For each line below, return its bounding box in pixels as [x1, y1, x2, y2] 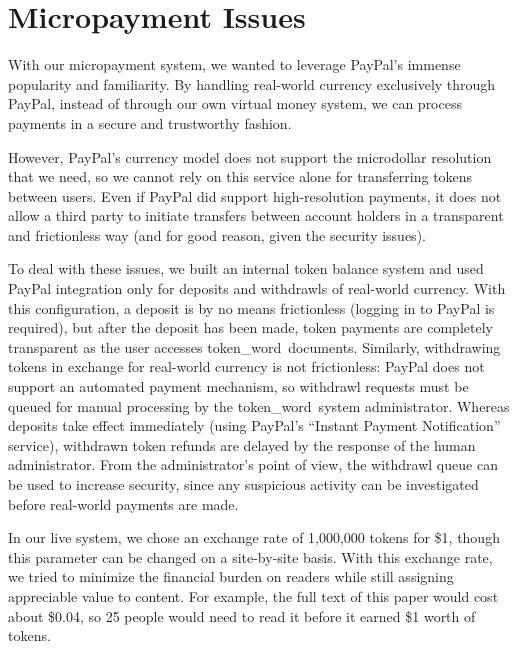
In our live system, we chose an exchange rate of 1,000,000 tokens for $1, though [8, 527, 500, 548]
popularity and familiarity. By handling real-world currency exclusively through [8, 73, 496, 94]
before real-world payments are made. [8, 493, 239, 514]
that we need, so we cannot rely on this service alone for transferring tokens [8, 166, 473, 187]
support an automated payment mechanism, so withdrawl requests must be [8, 376, 469, 397]
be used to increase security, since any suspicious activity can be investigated [8, 474, 479, 494]
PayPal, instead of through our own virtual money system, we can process [8, 93, 462, 114]
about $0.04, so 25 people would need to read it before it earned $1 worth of [8, 605, 476, 626]
